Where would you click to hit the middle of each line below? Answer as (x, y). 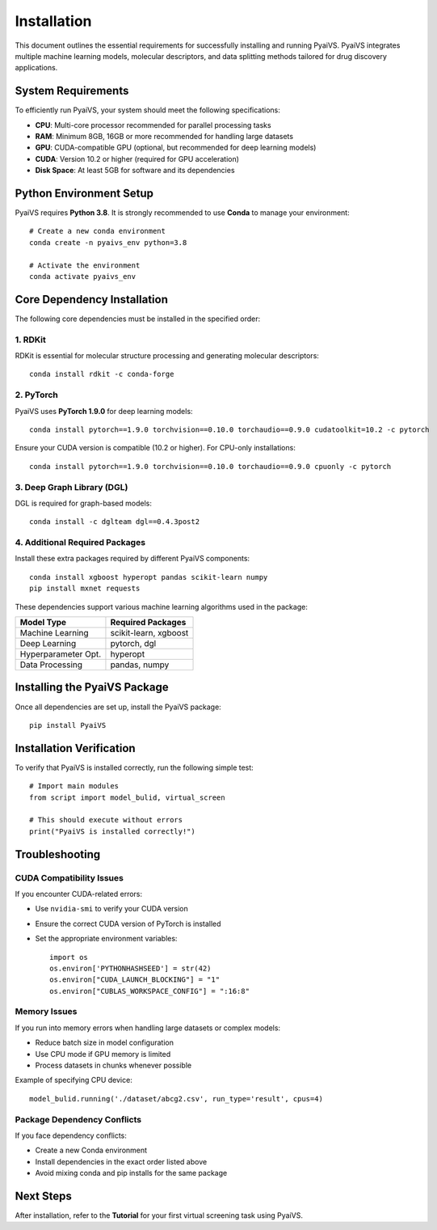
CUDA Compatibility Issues (69, 877)
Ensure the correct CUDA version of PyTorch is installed (128, 924)
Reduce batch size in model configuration (104, 1042)
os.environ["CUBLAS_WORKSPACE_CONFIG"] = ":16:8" (150, 991)
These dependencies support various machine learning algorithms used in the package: (162, 607)
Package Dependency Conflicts (78, 1119)
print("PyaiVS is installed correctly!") (112, 831)
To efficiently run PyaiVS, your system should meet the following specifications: (147, 110)
